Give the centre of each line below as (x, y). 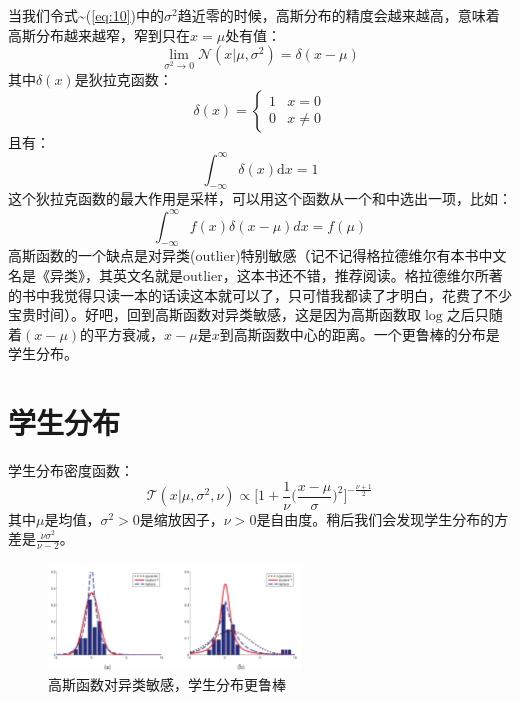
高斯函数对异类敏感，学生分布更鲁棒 (167, 683)
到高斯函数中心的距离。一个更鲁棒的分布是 (359, 333)
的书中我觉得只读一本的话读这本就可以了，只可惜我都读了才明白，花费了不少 (260, 294)
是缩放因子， (181, 518)
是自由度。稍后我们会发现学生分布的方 (382, 518)
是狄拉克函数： (123, 78)
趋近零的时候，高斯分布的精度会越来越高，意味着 (338, 15)
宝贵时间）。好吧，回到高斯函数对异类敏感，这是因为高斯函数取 (214, 314)
